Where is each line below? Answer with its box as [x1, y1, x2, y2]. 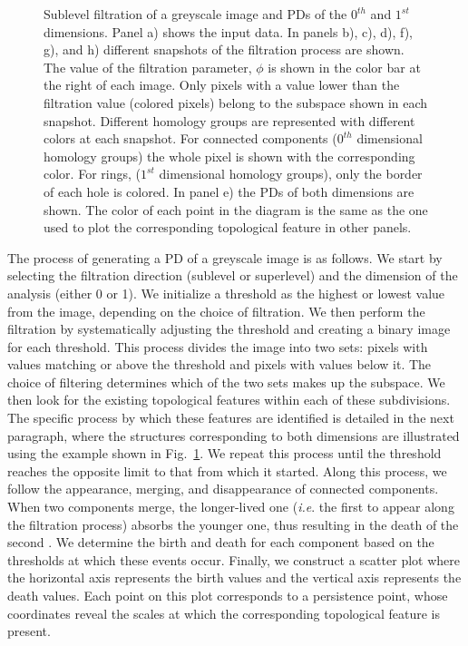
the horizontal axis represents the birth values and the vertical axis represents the [7, 568, 462, 587]
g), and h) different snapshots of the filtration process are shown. [44, 40, 405, 59]
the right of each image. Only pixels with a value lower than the [44, 75, 400, 94]
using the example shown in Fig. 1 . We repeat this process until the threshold [7, 444, 442, 463]
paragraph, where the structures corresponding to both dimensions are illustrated [7, 426, 460, 445]
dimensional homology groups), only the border [159, 164, 423, 183]
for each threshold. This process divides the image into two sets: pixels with [7, 337, 428, 356]
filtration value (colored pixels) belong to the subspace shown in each [44, 93, 428, 112]
